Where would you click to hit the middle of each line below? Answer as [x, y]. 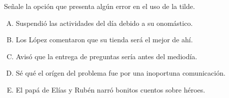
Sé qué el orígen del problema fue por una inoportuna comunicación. [120, 73]
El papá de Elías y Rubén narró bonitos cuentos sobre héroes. [110, 89]
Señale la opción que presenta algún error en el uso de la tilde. [99, 6]
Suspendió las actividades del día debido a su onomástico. [104, 23]
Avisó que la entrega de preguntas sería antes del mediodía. [106, 56]
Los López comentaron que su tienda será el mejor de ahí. [104, 40]
